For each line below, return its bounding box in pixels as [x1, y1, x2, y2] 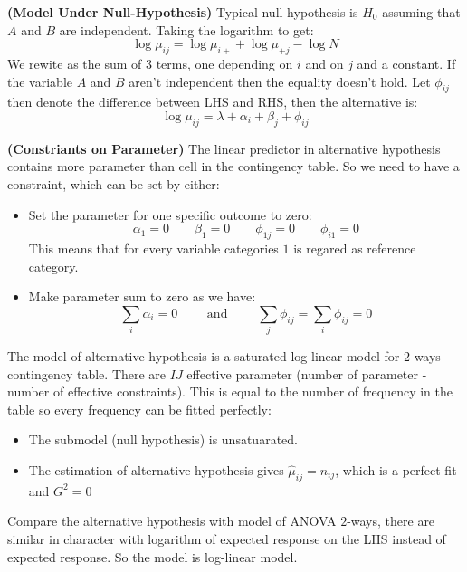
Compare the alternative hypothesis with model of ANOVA [7, 511, 337, 530]
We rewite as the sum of [7, 53, 142, 72]
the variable [7, 71, 72, 91]
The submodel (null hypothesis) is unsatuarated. [28, 430, 298, 449]
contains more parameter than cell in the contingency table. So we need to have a [7, 157, 460, 176]
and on [305, 53, 344, 72]
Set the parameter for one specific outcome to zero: [28, 205, 312, 224]
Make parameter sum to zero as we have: [28, 287, 256, 306]
